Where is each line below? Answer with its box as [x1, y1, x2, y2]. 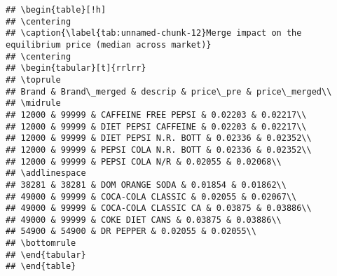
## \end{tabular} [6, 249, 86, 260]
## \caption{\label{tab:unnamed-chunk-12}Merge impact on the [6, 28, 302, 39]
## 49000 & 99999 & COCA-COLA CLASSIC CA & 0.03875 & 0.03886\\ [6, 203, 312, 214]
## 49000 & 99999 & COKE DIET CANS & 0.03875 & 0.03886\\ [6, 214, 282, 225]
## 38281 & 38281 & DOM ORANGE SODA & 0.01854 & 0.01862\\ [6, 179, 287, 190]
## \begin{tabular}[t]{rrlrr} [6, 63, 146, 74]
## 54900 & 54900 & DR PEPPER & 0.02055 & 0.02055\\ [6, 226, 256, 237]
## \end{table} [6, 261, 76, 272]
